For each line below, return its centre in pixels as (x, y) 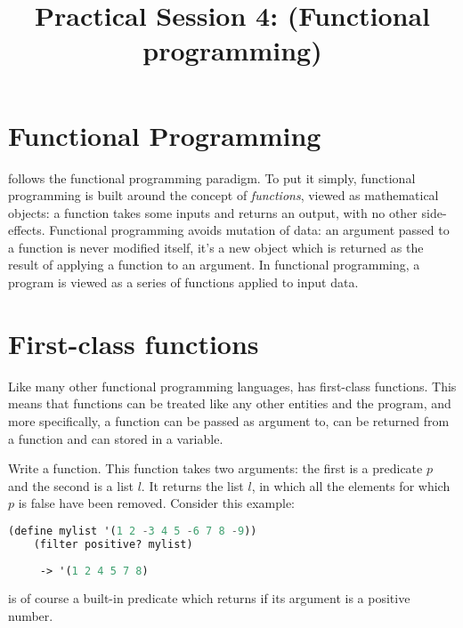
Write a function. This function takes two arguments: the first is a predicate (215, 468)
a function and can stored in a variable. (116, 438)
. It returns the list (192, 485)
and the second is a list (71, 485)
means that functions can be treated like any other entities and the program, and (230, 403)
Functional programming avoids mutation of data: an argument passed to (249, 230)
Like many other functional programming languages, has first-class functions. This (232, 386)
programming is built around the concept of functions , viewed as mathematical (223, 195)
